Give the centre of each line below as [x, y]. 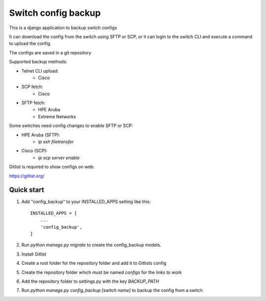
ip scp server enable [59, 158]
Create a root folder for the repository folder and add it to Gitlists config [94, 263]
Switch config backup [55, 13]
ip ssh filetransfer [56, 142]
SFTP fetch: [33, 103]
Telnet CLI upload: [40, 71]
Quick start [27, 190]
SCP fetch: [32, 87]
